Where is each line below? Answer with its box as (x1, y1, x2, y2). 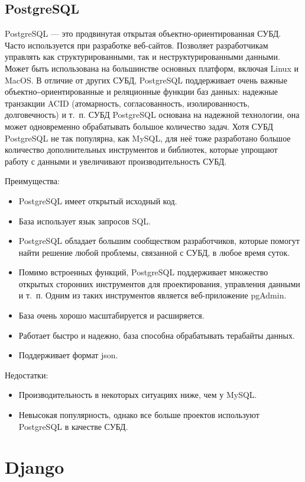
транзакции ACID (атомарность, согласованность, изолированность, (5, 97, 250, 109)
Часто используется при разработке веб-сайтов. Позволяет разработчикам (5, 38, 268, 51)
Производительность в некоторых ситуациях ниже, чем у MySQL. (18, 388, 257, 401)
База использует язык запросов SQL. (18, 214, 151, 227)
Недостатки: (5, 368, 48, 381)
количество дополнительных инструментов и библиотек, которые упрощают (5, 143, 278, 156)
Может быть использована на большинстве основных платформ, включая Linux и (5, 62, 298, 74)
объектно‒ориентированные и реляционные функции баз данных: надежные (5, 85, 278, 98)
